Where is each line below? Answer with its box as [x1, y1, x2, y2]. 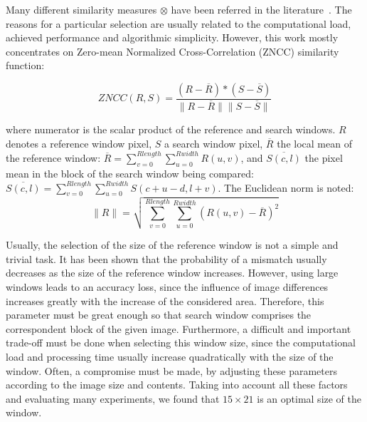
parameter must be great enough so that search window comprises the [6, 307, 312, 322]
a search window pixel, [164, 135, 263, 150]
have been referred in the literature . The [171, 2, 352, 16]
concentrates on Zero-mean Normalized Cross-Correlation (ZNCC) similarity [6, 43, 339, 58]
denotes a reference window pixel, [6, 135, 152, 150]
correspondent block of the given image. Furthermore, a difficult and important [6, 321, 351, 336]
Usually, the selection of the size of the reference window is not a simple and [6, 237, 339, 252]
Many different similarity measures [6, 2, 157, 16]
